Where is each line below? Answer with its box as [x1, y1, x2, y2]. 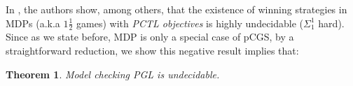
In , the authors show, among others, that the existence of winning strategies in [6, 2, 347, 16]
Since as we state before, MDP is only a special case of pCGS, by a [6, 29, 294, 44]
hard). [318, 15, 345, 30]
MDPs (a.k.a [6, 15, 60, 30]
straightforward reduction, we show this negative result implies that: [6, 43, 299, 58]
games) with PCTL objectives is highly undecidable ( [76, 15, 304, 30]
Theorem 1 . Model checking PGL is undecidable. [6, 66, 220, 81]
